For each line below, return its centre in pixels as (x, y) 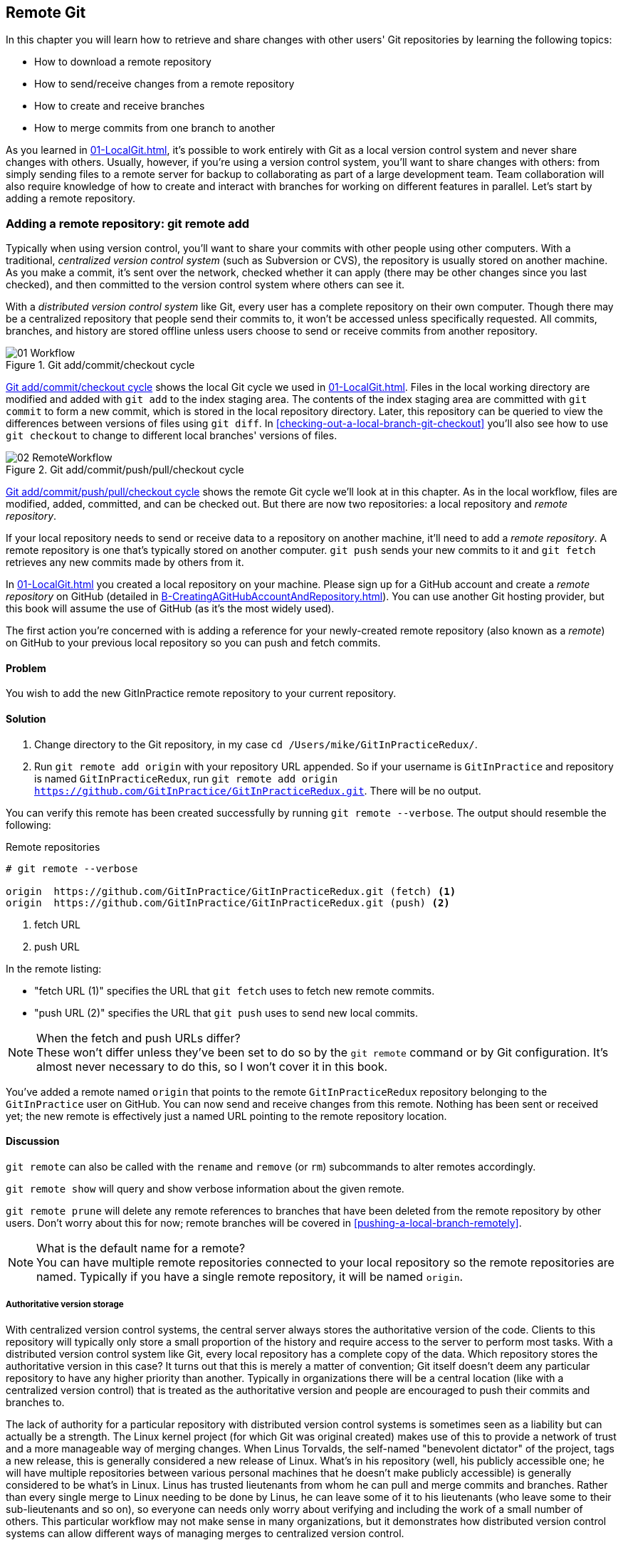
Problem (26, 668)
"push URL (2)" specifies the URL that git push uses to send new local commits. (226, 1012)
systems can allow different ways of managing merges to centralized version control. (205, 1533)
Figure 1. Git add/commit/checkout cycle (100, 365)
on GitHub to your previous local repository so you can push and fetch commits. (193, 643)
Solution (26, 719)
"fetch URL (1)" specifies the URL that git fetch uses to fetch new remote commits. (235, 990)
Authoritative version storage (65, 1305)
